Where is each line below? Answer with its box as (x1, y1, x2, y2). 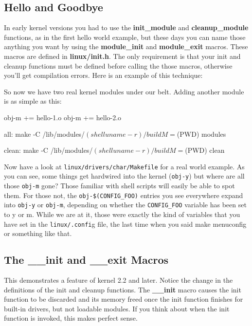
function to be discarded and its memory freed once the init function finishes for (4, 294, 243, 304)
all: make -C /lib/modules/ (4, 128, 85, 139)
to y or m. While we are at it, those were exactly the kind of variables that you (4, 209, 240, 219)
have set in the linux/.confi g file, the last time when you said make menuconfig (4, 218, 247, 229)
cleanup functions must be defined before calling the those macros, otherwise (4, 60, 233, 71)
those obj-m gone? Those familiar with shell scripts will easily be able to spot (4, 181, 235, 191)
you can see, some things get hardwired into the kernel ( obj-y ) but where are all (4, 171, 245, 181)
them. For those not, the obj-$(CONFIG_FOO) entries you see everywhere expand (4, 190, 243, 200)
